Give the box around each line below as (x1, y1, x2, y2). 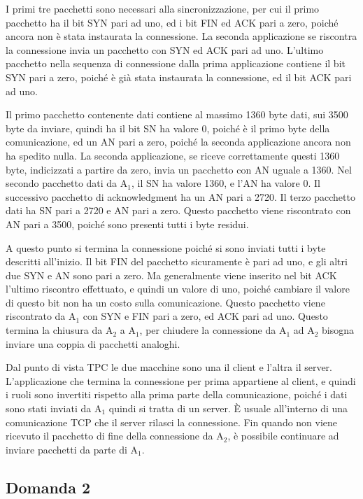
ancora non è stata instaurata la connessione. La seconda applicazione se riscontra (6, 29, 357, 43)
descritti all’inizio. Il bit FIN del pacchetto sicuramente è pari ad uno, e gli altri (6, 254, 348, 269)
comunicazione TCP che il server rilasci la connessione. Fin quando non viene (6, 414, 338, 429)
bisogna (322, 323, 355, 337)
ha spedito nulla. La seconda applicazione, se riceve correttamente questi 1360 (6, 148, 340, 162)
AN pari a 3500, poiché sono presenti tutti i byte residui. (6, 216, 249, 231)
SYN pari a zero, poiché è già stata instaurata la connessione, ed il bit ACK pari (6, 69, 352, 84)
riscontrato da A (6, 309, 76, 323)
